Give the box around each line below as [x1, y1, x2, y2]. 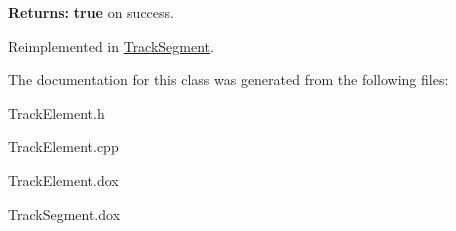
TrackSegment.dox [8, 203, 121, 224]
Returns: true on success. [8, 2, 174, 22]
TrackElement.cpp [8, 136, 119, 157]
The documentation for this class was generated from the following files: [8, 69, 449, 90]
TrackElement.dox [8, 169, 119, 190]
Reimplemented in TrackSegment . [8, 35, 214, 56]
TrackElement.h [8, 102, 105, 123]
